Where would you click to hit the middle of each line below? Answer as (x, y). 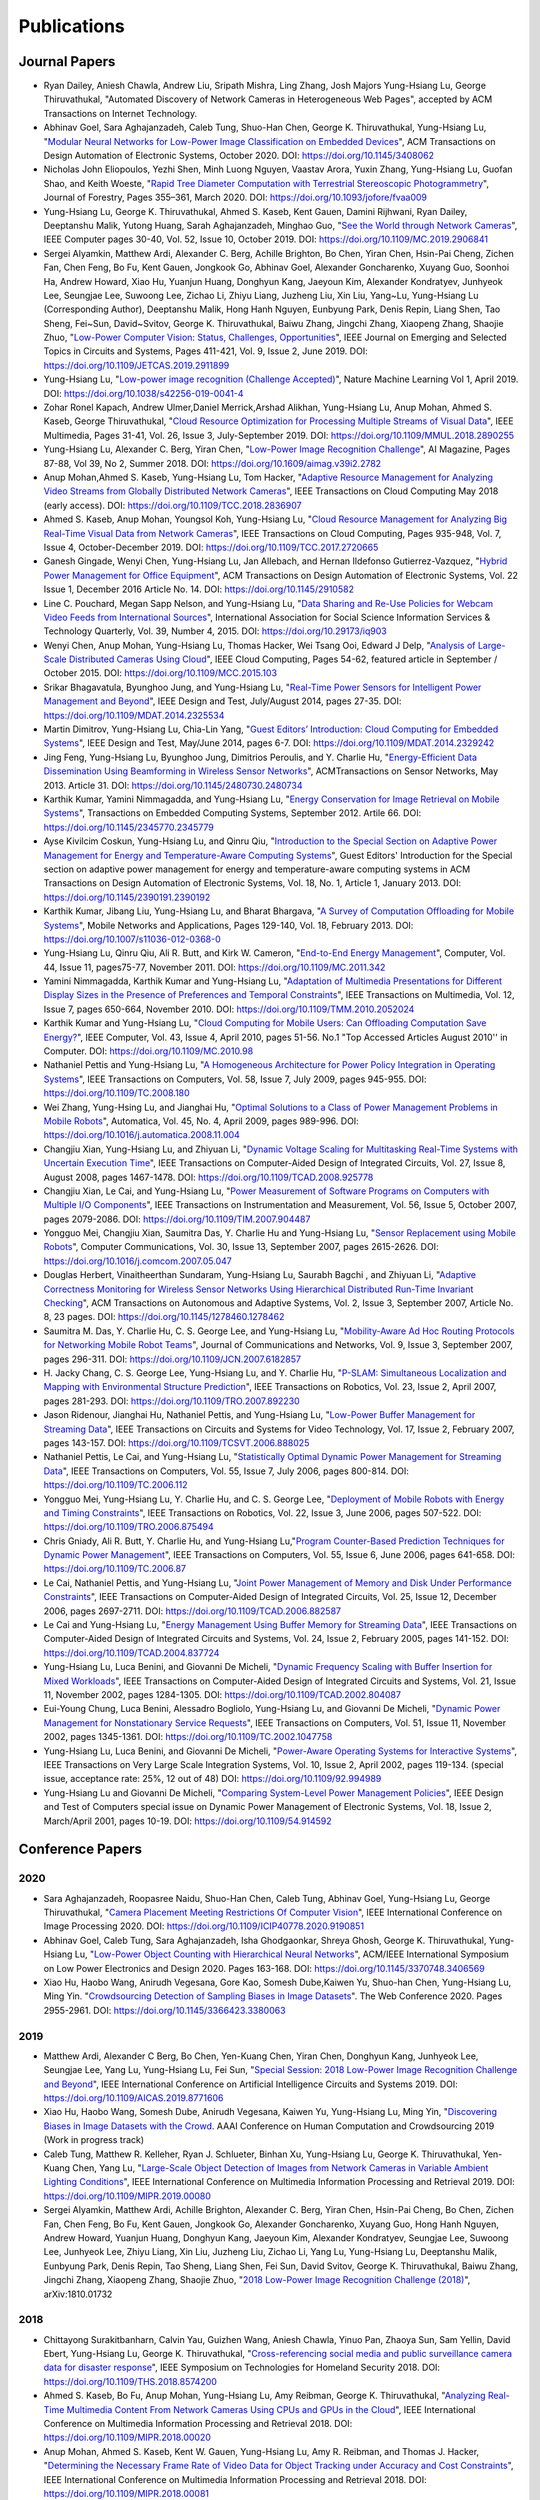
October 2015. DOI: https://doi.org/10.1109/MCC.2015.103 (160, 673)
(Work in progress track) (94, 2140)
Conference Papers (80, 1849)
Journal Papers (67, 61)
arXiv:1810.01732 (78, 2294)
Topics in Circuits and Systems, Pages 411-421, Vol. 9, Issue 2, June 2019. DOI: (206, 351)
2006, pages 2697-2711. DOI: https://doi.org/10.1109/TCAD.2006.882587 (192, 1611)
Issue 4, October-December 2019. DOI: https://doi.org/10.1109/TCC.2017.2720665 (211, 547)
